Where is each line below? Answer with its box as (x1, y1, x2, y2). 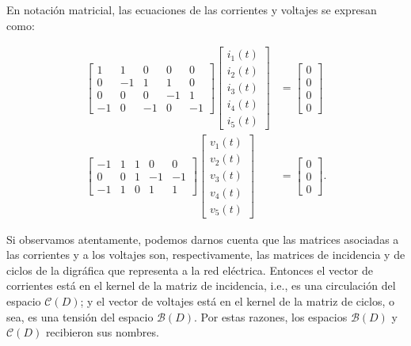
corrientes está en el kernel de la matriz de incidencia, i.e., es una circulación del (6, 277, 396, 294)
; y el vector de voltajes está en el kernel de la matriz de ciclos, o (80, 292, 395, 309)
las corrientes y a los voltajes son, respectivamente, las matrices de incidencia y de (6, 246, 405, 263)
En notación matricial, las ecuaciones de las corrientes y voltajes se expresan (6, 2, 377, 17)
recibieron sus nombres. (45, 324, 159, 340)
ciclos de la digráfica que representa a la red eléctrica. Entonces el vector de (6, 261, 373, 278)
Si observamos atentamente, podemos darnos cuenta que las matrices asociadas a (6, 230, 399, 247)
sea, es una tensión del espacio (6, 308, 154, 325)
